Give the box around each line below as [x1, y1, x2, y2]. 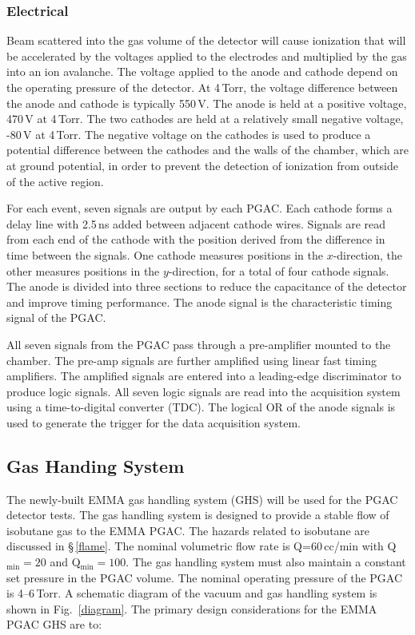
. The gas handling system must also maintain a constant [126, 554, 406, 570]
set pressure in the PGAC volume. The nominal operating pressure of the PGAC [6, 569, 403, 585]
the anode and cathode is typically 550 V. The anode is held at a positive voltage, [6, 94, 407, 111]
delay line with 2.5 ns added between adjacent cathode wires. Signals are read [6, 215, 386, 232]
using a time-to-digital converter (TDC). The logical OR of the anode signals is [6, 399, 396, 415]
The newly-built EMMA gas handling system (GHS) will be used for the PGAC [6, 490, 398, 507]
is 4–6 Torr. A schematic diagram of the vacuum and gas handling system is [6, 585, 377, 601]
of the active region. [6, 173, 104, 189]
